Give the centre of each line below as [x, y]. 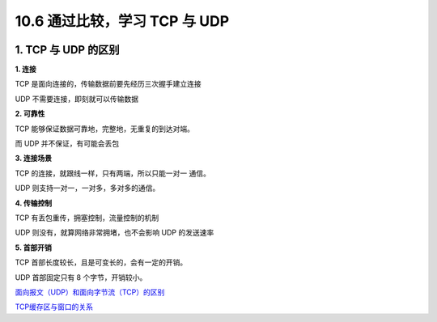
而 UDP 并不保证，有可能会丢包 [67, 144]
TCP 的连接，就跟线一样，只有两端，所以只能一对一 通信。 [112, 173]
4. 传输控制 [34, 203]
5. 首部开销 [33, 248]
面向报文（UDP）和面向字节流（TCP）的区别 [90, 292]
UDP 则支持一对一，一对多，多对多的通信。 [87, 188]
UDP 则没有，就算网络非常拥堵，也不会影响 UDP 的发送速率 [115, 233]
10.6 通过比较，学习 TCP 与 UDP [122, 21]
